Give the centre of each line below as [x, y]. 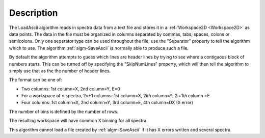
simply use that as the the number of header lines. [60, 71]
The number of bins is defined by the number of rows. [64, 111]
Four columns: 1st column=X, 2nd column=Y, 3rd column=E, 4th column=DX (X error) [107, 103]
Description [34, 13]
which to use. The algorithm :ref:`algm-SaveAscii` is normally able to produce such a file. [99, 48]
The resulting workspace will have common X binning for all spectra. [79, 121]
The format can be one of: [36, 80]
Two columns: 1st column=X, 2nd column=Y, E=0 [71, 89]
